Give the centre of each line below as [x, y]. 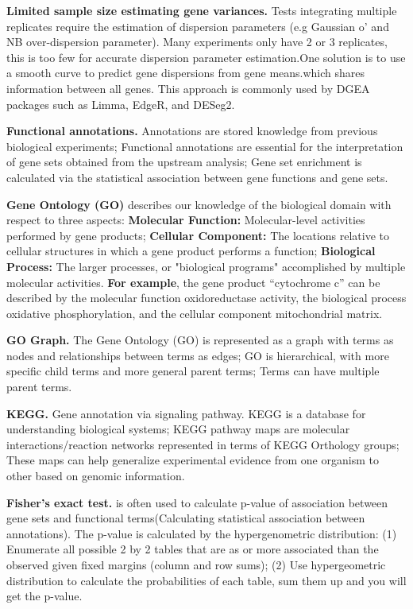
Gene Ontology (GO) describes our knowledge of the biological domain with [199, 204]
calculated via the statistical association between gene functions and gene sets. [197, 177]
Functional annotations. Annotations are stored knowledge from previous [192, 131]
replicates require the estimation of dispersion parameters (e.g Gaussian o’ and [198, 26]
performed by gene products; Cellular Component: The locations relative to [198, 235]
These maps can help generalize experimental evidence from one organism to [193, 460]
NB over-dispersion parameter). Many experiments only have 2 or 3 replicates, [197, 42]
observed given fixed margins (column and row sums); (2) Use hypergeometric [196, 564]
